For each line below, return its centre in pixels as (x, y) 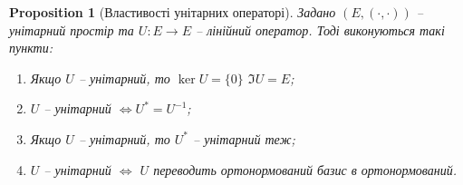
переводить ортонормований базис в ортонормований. (305, 169)
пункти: (31, 48)
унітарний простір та (72, 29)
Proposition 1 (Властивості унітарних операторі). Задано (173, 12)
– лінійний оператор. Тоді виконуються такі (320, 29)
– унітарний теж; (244, 138)
